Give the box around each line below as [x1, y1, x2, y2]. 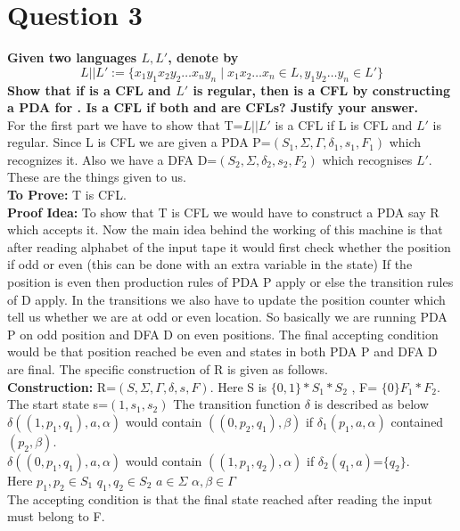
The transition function [173, 395, 301, 413]
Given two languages [7, 48, 137, 67]
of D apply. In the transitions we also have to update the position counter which [7, 290, 446, 308]
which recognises [322, 150, 413, 168]
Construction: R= [7, 377, 117, 396]
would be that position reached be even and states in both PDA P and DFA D [7, 342, 438, 361]
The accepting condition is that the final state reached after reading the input [7, 489, 433, 508]
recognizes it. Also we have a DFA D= [7, 150, 218, 168]
